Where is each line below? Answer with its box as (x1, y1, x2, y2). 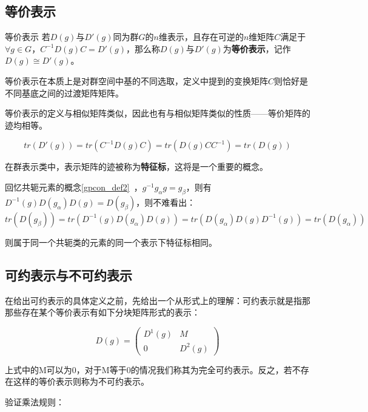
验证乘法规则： (5, 396, 64, 408)
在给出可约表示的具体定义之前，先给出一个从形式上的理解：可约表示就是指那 (5, 294, 310, 306)
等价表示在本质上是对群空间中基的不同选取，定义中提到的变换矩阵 (5, 74, 268, 87)
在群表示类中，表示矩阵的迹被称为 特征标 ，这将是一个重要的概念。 (5, 160, 268, 173)
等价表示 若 (5, 30, 50, 43)
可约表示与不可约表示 (5, 265, 132, 284)
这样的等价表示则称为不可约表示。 (13, 375, 149, 388)
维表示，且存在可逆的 (158, 30, 244, 43)
